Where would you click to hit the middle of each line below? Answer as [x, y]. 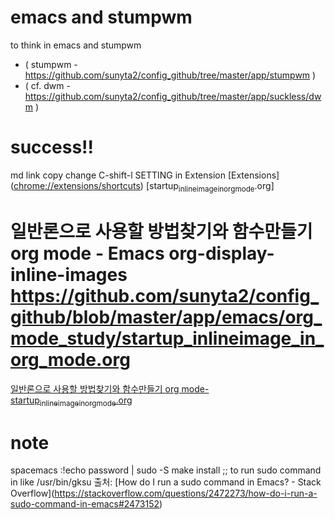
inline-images [69, 274]
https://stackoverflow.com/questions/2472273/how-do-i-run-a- [186, 493]
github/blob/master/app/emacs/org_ [166, 317]
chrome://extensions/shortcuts [77, 185]
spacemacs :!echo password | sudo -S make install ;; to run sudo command [166, 470]
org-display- [221, 253]
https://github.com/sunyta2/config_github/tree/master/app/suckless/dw [173, 96]
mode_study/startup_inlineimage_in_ [167, 338]
